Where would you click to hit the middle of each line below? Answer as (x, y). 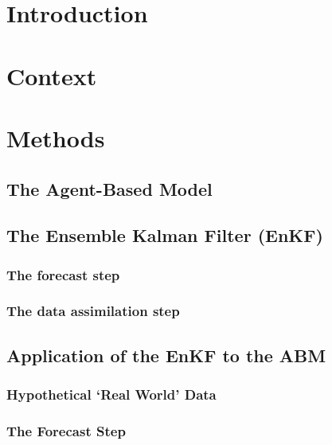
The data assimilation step (93, 311)
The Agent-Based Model (109, 188)
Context (52, 75)
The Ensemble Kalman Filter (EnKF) (165, 235)
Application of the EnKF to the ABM (166, 355)
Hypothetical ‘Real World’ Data (111, 394)
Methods (56, 137)
